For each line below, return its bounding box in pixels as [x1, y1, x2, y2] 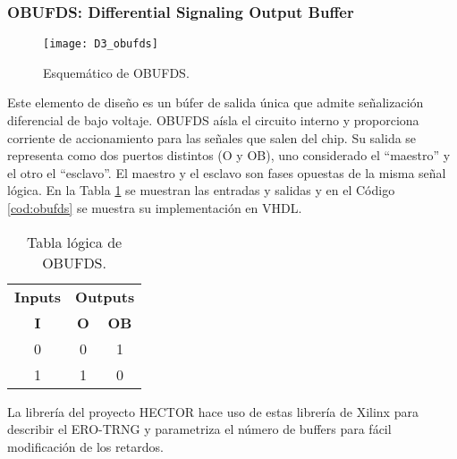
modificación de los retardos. [7, 437, 164, 455]
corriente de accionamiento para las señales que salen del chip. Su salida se [7, 128, 417, 147]
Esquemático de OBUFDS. [43, 63, 190, 81]
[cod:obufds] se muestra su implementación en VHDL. [7, 199, 302, 217]
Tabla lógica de [26, 231, 123, 252]
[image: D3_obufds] [43, 38, 158, 51]
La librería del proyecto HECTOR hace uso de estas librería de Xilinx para [7, 402, 419, 421]
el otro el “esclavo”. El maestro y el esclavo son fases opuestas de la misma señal [7, 163, 446, 182]
